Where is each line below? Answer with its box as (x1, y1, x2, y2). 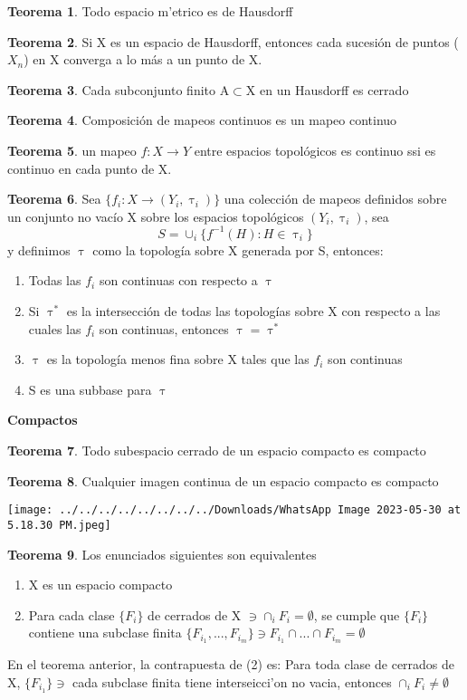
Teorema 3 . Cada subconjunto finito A (7, 80, 230, 99)
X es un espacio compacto (28, 575, 173, 594)
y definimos (7, 240, 71, 259)
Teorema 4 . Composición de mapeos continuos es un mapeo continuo (7, 110, 397, 129)
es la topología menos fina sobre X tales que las (46, 350, 310, 369)
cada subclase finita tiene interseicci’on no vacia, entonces (72, 672, 392, 691)
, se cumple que (313, 605, 400, 624)
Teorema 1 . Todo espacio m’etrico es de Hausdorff (7, 2, 293, 20)
